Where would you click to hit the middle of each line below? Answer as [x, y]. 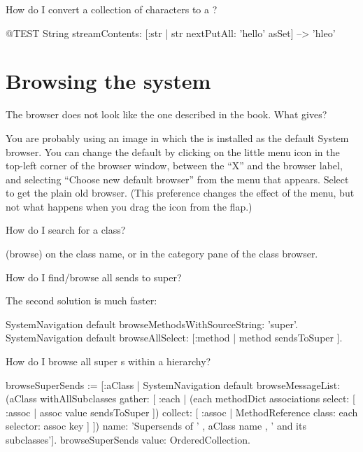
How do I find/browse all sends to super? [94, 277]
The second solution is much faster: [81, 301]
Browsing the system [108, 81]
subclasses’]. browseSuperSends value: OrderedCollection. [128, 439]
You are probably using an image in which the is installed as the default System [177, 137]
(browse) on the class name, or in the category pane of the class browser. [162, 254]
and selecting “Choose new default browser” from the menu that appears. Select [177, 179]
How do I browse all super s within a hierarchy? [108, 361]
